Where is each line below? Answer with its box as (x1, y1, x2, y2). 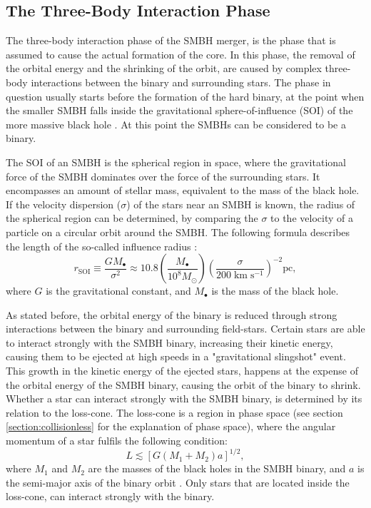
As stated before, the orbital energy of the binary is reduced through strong (6, 307, 337, 322)
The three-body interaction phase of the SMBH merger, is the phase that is (6, 33, 336, 48)
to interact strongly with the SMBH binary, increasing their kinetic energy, (6, 335, 333, 350)
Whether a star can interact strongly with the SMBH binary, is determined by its (6, 391, 362, 406)
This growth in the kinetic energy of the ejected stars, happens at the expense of (6, 363, 358, 378)
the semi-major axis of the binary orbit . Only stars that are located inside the (6, 474, 350, 489)
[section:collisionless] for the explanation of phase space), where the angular (6, 419, 336, 434)
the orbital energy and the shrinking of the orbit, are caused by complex (6, 61, 322, 76)
